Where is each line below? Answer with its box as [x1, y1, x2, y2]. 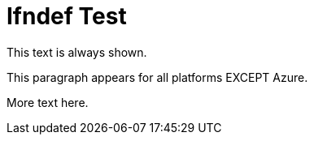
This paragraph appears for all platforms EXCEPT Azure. [7, 70, 308, 84]
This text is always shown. [7, 45, 147, 59]
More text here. [7, 95, 89, 109]
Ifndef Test [7, 2, 127, 30]
